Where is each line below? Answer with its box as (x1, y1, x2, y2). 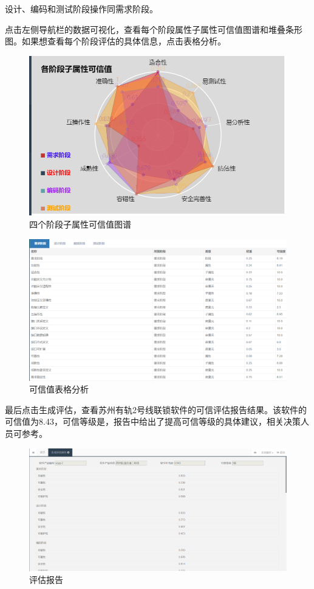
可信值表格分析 (29, 383, 89, 396)
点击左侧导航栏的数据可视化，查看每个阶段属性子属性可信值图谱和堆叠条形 (5, 23, 302, 35)
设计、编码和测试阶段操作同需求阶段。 (5, 2, 158, 15)
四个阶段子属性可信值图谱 (29, 217, 131, 230)
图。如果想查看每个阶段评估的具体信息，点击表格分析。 (5, 35, 226, 47)
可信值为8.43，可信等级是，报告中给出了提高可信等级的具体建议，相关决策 (5, 415, 301, 428)
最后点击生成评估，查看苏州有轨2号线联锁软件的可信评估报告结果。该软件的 (5, 403, 307, 416)
